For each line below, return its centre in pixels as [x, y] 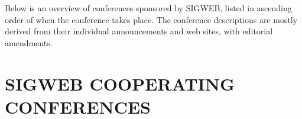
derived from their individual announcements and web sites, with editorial [139, 31]
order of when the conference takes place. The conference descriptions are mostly [151, 19]
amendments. [29, 42]
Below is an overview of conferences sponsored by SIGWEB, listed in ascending [148, 8]
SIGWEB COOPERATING [120, 83]
